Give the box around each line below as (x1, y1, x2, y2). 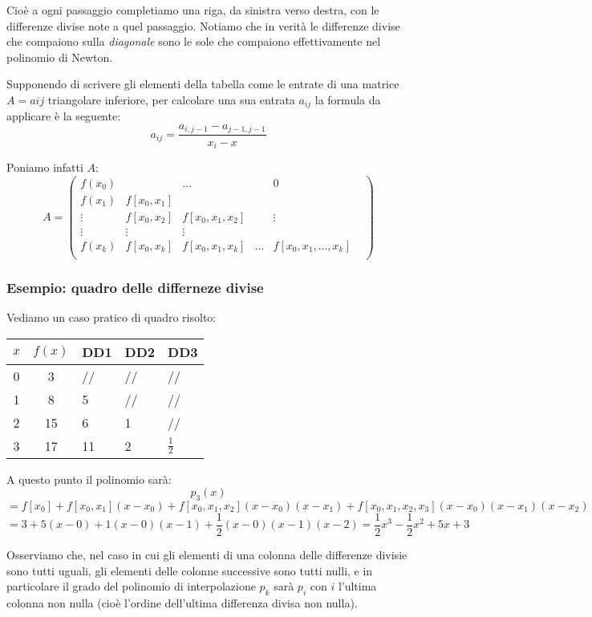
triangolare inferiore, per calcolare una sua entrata (47, 91, 295, 108)
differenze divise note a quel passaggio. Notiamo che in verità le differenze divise (6, 17, 400, 34)
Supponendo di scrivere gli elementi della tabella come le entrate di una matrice (6, 75, 399, 92)
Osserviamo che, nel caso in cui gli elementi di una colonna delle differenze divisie (6, 546, 408, 563)
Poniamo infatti (6, 158, 83, 175)
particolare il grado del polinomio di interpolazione (6, 578, 256, 595)
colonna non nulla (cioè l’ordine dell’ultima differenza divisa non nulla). (6, 595, 358, 611)
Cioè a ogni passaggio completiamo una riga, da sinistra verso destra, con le (6, 2, 379, 18)
